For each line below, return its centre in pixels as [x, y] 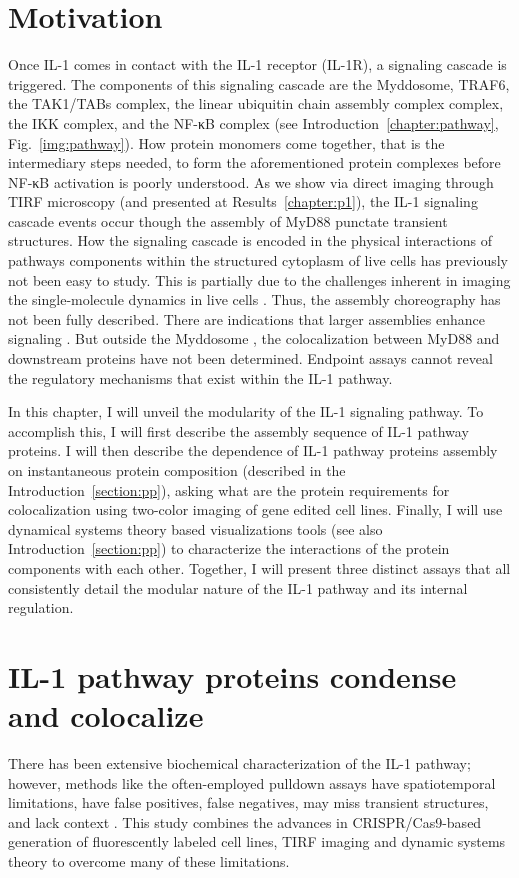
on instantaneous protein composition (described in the [177, 470]
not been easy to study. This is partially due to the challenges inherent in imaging [259, 279]
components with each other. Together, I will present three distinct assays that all [259, 567]
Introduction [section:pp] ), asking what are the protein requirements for [229, 489]
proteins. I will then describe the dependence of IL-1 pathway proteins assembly [253, 450]
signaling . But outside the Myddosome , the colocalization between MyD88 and [254, 338]
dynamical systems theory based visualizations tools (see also [195, 528]
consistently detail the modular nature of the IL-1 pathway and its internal [238, 587]
